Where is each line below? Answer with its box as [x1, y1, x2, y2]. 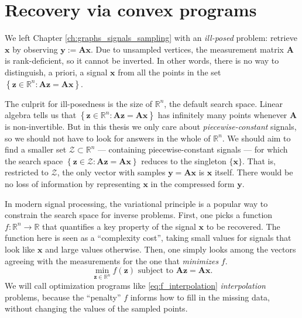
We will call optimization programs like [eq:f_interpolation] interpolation [5, 279, 266, 291]
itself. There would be [214, 166, 293, 178]
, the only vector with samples [57, 166, 166, 178]
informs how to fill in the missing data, [130, 291, 270, 303]
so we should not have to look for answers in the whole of [5, 132, 211, 144]
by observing [12, 43, 58, 55]
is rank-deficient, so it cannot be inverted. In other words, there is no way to [5, 54, 279, 67]
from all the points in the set [118, 65, 221, 78]
